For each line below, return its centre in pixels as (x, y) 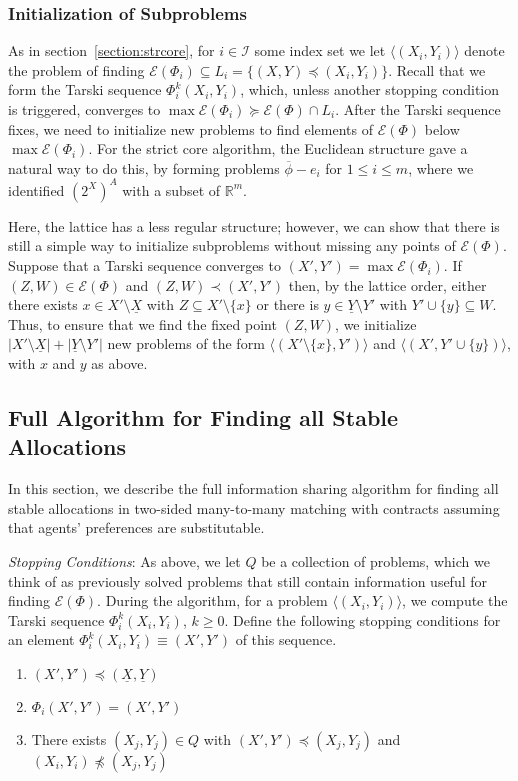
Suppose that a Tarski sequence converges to (144, 265)
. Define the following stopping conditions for (362, 619)
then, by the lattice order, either (387, 284)
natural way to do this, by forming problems (144, 167)
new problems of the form (186, 343)
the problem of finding (76, 69)
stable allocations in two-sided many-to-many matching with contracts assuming (254, 507)
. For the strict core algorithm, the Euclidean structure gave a (278, 148)
